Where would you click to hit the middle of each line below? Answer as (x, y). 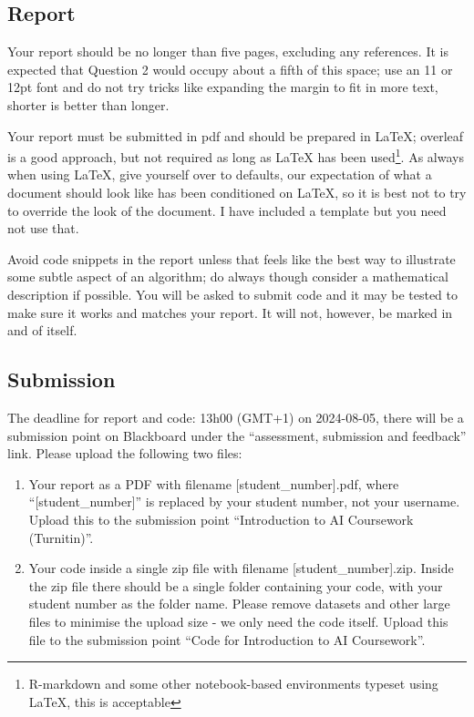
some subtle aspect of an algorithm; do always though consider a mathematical (228, 277)
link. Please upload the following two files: (125, 453)
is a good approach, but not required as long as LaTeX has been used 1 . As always (236, 155)
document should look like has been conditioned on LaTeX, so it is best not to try (237, 193)
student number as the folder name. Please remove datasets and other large (239, 604)
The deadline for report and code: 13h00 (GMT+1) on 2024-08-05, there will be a (236, 417)
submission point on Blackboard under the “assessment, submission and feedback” (237, 435)
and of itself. (42, 330)
